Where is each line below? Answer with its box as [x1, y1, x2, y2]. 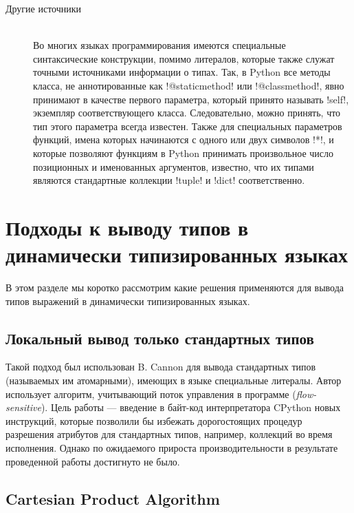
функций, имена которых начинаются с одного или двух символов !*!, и [33, 132, 334, 147]
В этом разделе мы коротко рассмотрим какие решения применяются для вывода [5, 280, 344, 295]
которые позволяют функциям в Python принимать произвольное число [33, 145, 334, 160]
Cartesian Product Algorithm [5, 488, 220, 509]
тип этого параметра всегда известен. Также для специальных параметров [33, 118, 342, 133]
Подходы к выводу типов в [5, 213, 249, 241]
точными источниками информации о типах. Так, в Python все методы [33, 65, 331, 79]
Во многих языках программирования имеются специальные [33, 38, 286, 52]
